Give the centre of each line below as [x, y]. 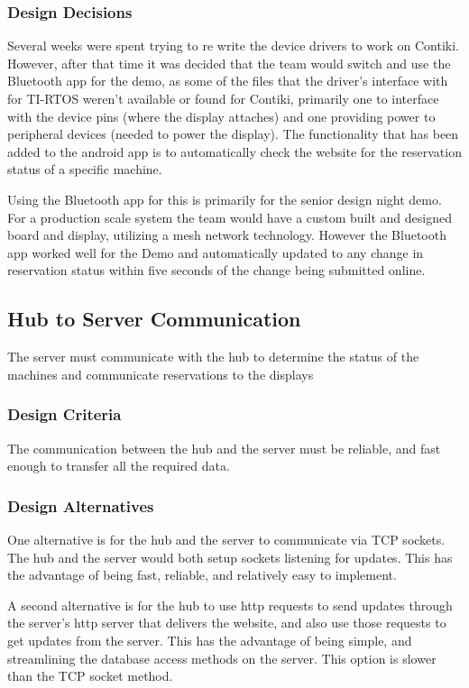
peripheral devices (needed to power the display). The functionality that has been [233, 134]
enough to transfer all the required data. [119, 466]
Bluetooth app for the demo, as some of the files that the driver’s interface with [228, 81]
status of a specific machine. [85, 169]
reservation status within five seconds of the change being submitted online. [216, 270]
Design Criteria [64, 414]
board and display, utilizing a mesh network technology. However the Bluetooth [227, 235]
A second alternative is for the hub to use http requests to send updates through [230, 605]
